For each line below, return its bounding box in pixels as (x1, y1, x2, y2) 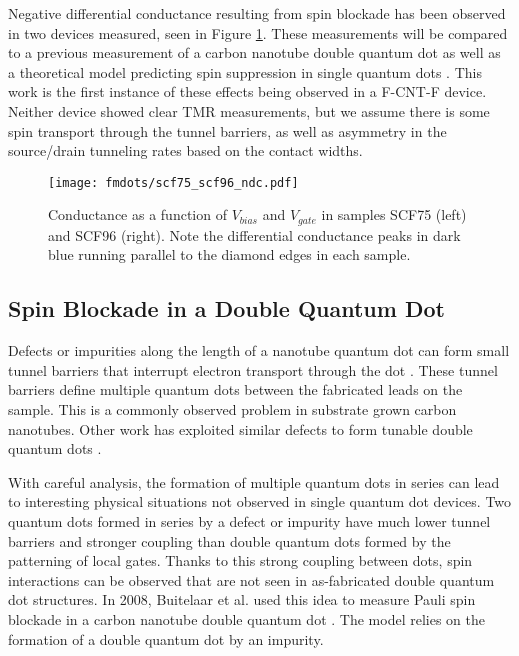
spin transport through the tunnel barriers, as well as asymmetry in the (8, 120, 447, 141)
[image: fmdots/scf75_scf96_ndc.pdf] (48, 175, 299, 190)
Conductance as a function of (48, 204, 227, 225)
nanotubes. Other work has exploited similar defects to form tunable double (8, 418, 473, 439)
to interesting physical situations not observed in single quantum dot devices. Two (8, 491, 512, 512)
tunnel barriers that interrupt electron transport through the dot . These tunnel (8, 359, 498, 380)
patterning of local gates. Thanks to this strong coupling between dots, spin (8, 550, 473, 571)
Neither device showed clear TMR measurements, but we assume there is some (8, 100, 490, 121)
